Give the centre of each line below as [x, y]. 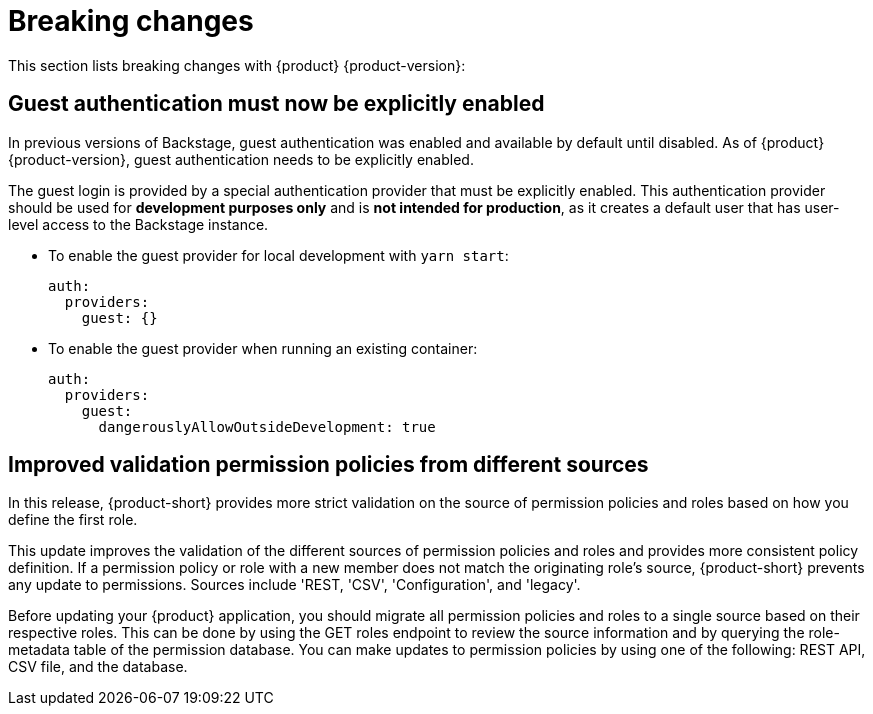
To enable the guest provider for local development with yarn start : [278, 255]
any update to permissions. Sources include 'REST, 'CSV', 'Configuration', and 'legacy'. [294, 585]
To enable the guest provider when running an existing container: [263, 348]
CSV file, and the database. [98, 667]
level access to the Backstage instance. [138, 224]
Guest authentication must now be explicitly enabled [276, 104]
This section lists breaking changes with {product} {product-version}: [237, 65]
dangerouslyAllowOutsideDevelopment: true [267, 426]
